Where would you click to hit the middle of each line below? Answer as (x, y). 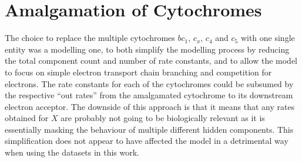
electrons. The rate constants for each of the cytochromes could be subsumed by (149, 83)
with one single (268, 38)
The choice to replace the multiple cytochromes (90, 38)
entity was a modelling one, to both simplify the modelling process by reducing (147, 49)
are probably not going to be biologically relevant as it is (163, 118)
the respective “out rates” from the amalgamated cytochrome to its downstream (149, 95)
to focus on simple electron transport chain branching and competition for (138, 72)
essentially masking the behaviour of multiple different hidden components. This (149, 129)
